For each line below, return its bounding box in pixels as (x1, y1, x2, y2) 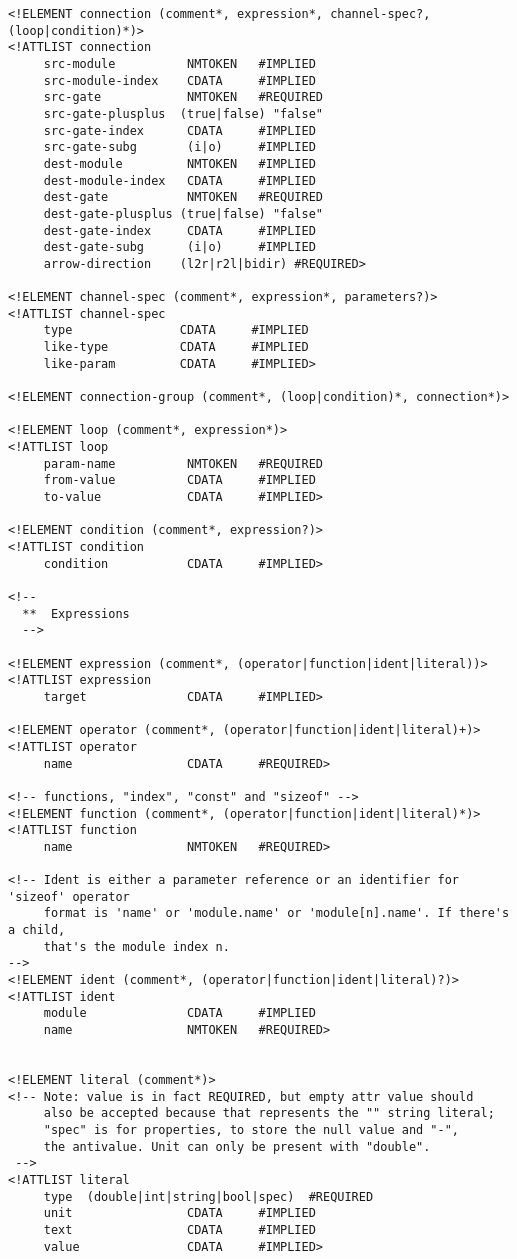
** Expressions (22, 606, 130, 621)
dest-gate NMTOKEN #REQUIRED (43, 190, 323, 205)
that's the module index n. (43, 939, 230, 954)
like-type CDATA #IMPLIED (43, 340, 309, 355)
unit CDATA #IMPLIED (43, 1206, 316, 1221)
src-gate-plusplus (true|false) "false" (43, 106, 323, 121)
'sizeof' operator (8, 889, 130, 904)
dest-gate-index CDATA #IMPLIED (43, 223, 316, 238)
